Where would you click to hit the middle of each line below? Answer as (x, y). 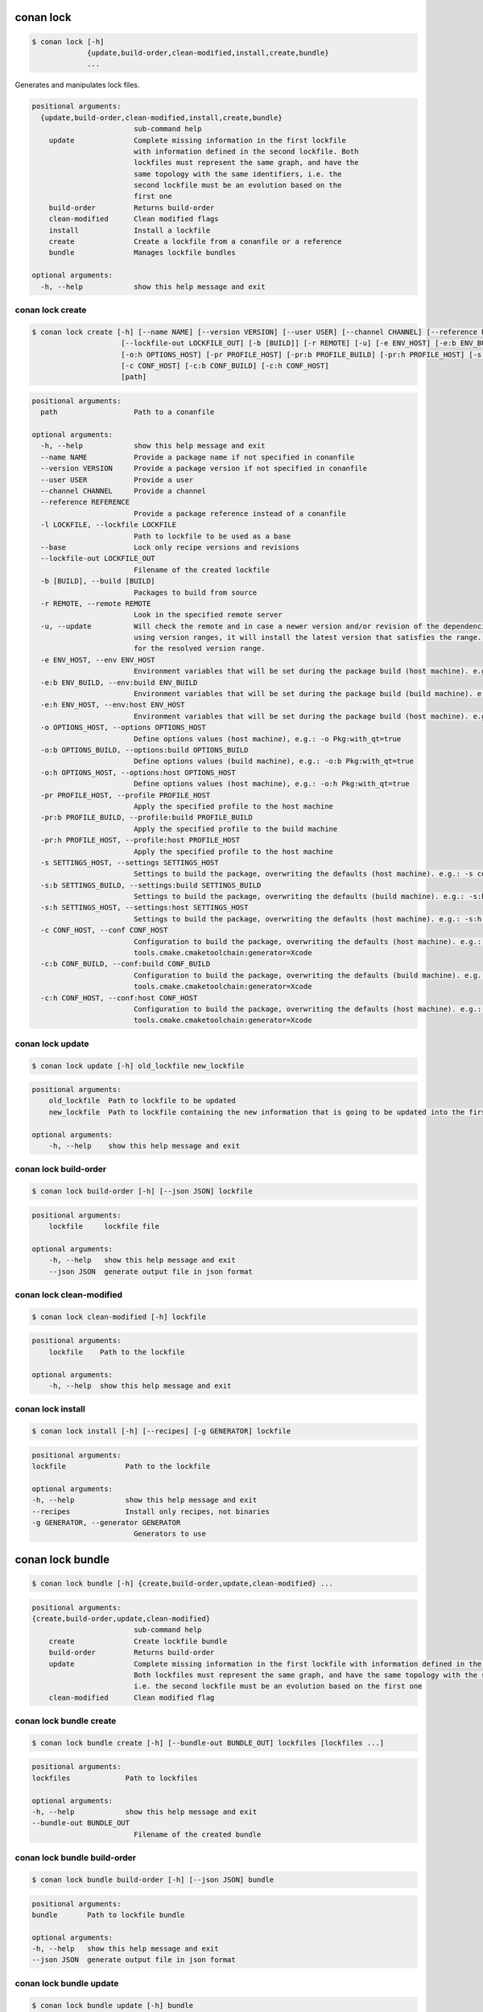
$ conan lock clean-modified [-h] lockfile (119, 1317)
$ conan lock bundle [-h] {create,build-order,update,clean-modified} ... (183, 1584)
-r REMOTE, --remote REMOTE (96, 603)
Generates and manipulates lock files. (77, 85)
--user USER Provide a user (117, 480)
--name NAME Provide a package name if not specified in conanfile (198, 457)
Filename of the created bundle (197, 1834)
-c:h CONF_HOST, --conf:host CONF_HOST (119, 998)
